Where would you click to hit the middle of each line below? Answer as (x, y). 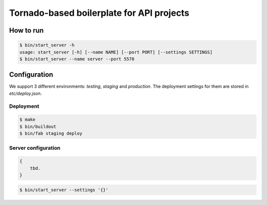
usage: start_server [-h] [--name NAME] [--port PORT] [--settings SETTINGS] (116, 52)
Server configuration (35, 148)
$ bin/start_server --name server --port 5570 (77, 59)
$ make (27, 120)
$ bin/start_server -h (47, 45)
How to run (26, 30)
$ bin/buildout (38, 126)
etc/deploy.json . (25, 93)
